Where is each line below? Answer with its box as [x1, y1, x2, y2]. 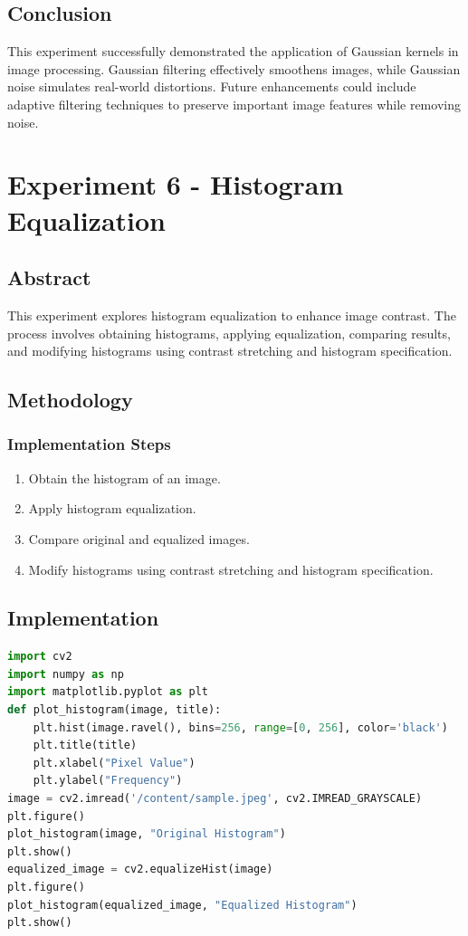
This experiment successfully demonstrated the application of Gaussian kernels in [7, 42, 459, 61]
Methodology [7, 386, 133, 414]
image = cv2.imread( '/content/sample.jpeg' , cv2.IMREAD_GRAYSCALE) [7, 792, 423, 806]
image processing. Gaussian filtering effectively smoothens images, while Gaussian [7, 59, 461, 78]
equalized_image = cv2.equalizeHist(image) [7, 863, 273, 876]
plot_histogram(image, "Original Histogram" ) [7, 827, 286, 841]
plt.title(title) [33, 739, 138, 752]
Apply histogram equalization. [28, 499, 196, 518]
